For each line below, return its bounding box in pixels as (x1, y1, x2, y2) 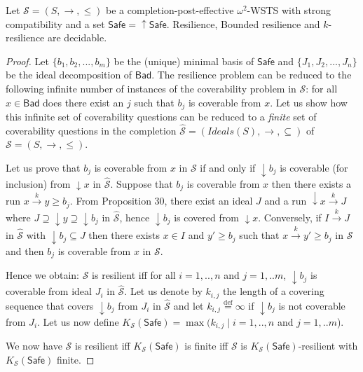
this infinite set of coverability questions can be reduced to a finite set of (6, 109, 317, 124)
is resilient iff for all (92, 268, 176, 282)
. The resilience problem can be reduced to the (151, 67, 352, 82)
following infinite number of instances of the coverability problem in (6, 81, 296, 95)
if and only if (200, 160, 256, 175)
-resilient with (298, 338, 358, 353)
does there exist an (43, 95, 124, 109)
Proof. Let (6, 53, 49, 68)
